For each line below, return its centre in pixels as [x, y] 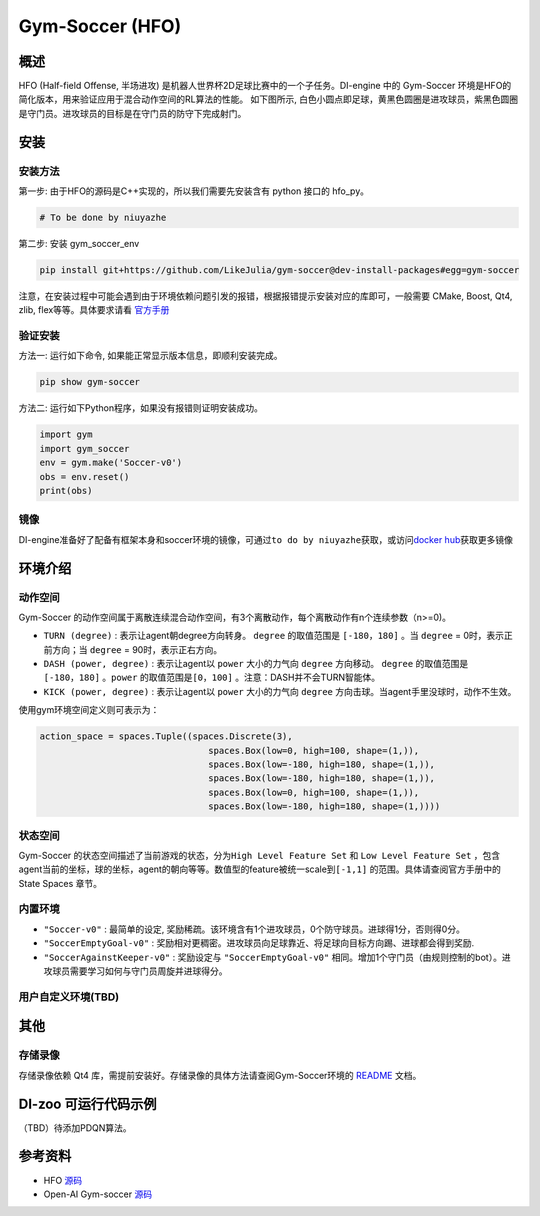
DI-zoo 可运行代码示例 [87, 1103]
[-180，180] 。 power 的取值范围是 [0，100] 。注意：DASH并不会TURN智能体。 [212, 677]
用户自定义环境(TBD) [69, 997]
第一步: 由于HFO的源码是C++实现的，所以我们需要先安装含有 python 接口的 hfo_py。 [194, 191]
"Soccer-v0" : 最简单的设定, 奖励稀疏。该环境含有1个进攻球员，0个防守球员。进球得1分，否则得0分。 [254, 929]
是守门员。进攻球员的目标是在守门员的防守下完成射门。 [132, 113]
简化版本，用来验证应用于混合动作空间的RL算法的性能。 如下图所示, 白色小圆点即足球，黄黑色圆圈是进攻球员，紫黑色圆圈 [268, 99]
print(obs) [66, 490]
